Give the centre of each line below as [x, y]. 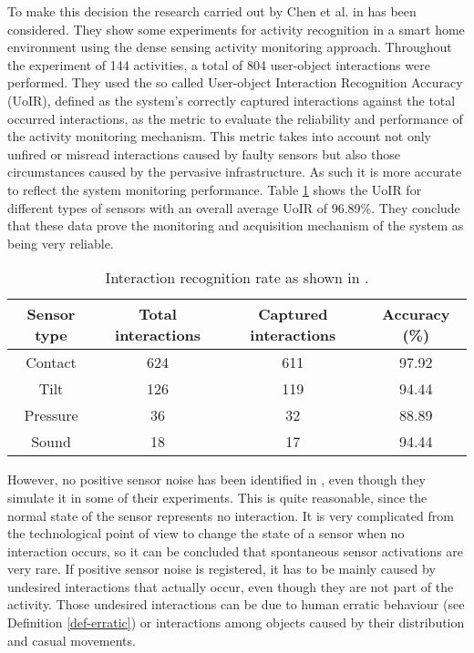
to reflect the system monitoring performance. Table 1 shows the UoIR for [215, 189]
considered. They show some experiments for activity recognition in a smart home [236, 29]
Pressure [51, 415]
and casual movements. [72, 640]
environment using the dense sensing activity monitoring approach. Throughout [230, 47]
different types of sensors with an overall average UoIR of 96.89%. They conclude [234, 207]
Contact [51, 362]
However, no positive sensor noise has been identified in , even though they [216, 480]
